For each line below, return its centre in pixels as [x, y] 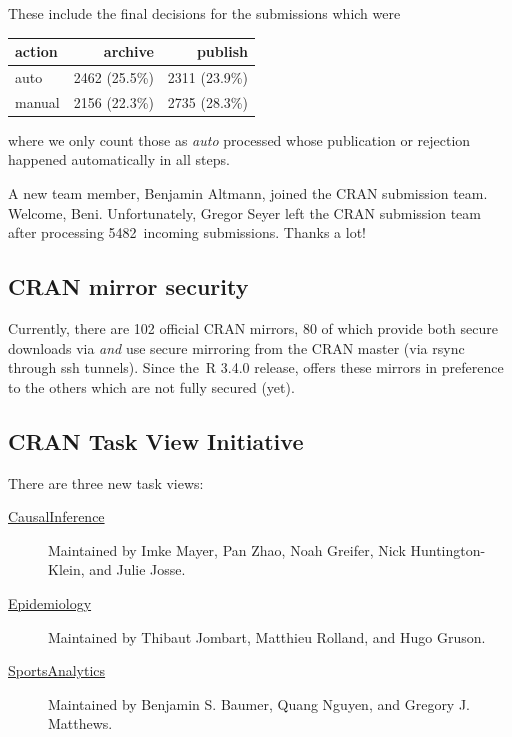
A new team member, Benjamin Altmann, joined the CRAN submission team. [248, 193]
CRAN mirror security [128, 286]
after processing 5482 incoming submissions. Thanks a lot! [187, 232]
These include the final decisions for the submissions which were [204, 13]
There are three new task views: [106, 482]
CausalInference [56, 516]
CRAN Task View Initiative [156, 440]
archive [128, 51]
